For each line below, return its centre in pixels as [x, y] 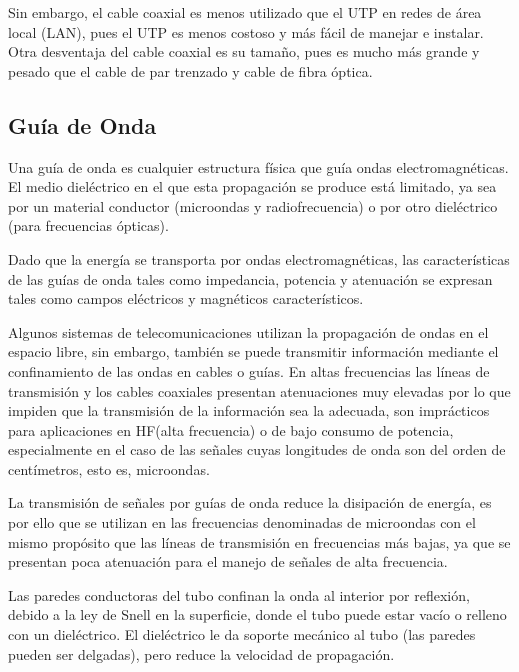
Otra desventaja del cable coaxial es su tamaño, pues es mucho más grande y [244, 51]
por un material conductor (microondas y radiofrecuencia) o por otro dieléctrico [253, 205]
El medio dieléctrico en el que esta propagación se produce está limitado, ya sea [252, 186]
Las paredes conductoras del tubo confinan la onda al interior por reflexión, [239, 594]
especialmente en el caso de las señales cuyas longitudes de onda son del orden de [257, 449]
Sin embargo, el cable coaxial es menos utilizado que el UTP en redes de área [245, 12]
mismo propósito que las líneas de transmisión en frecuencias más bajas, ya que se [259, 541]
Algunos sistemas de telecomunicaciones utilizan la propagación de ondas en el [248, 331]
